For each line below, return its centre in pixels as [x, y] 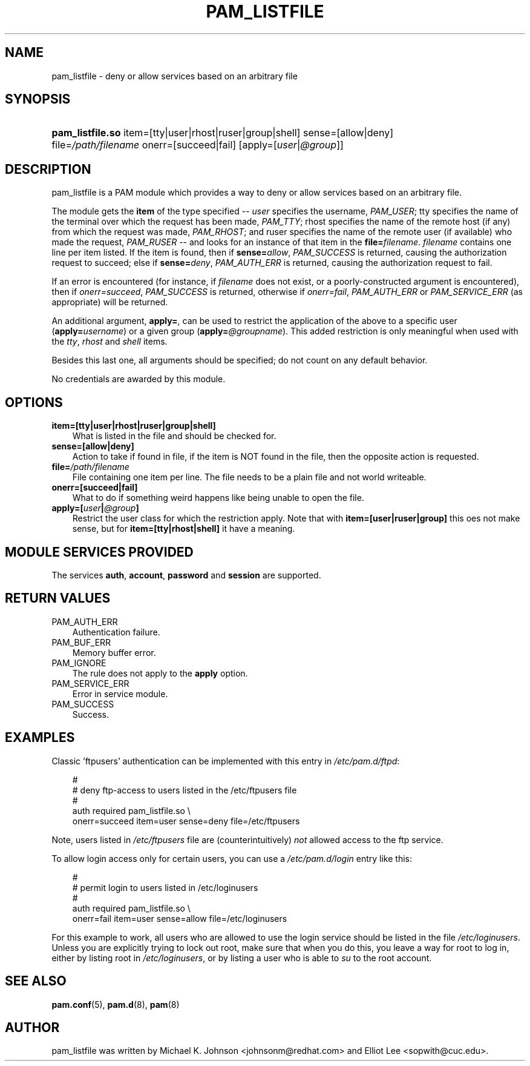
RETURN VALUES [58, 598]
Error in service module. [120, 694]
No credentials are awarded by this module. [139, 379]
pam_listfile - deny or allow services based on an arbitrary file [175, 76]
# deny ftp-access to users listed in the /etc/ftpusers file [185, 790]
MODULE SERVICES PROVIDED [99, 552]
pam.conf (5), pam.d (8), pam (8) [116, 1004]
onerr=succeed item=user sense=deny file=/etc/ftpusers [186, 821]
